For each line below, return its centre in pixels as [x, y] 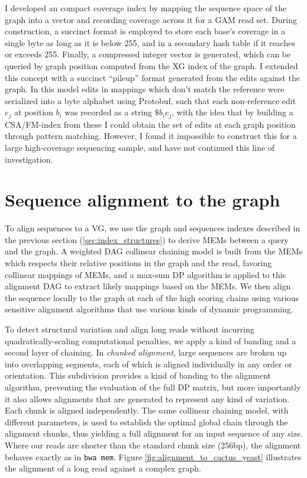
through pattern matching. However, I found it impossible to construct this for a [151, 136]
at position [34, 112]
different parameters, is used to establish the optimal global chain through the [146, 422]
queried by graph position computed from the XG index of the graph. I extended [151, 65]
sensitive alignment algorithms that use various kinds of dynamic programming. [149, 309]
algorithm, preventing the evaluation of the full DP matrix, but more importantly [153, 387]
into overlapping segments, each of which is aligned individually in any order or [148, 364]
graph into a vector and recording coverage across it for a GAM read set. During [151, 19]
